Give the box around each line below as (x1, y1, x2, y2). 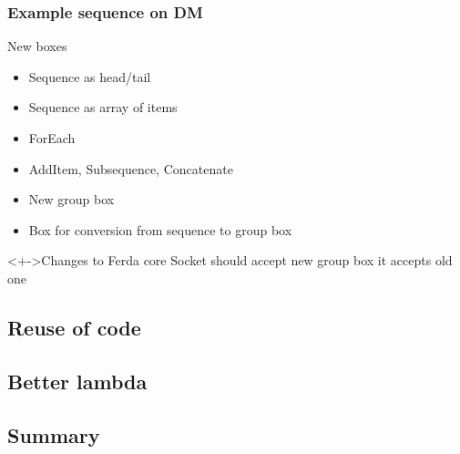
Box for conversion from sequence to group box (28, 220, 292, 239)
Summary (7, 420, 100, 449)
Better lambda (7, 366, 148, 395)
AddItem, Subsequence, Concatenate (28, 159, 233, 178)
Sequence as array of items (28, 98, 178, 117)
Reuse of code (7, 313, 141, 341)
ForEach (28, 129, 76, 147)
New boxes (7, 36, 67, 56)
